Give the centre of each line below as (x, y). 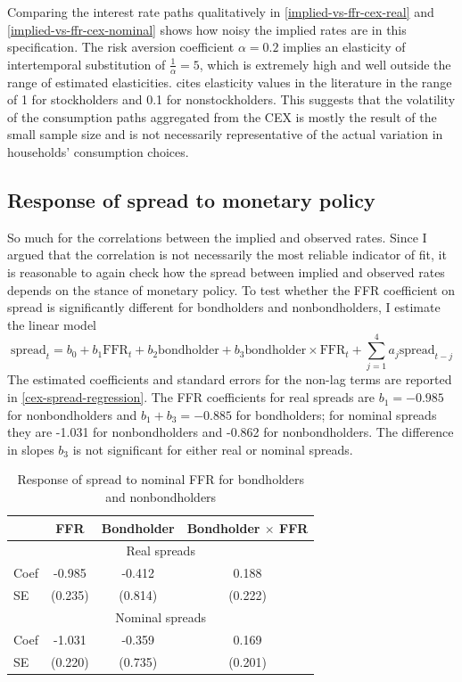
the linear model (52, 324)
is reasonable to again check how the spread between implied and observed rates (226, 271)
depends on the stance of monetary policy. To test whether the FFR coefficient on (231, 289)
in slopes (31, 449)
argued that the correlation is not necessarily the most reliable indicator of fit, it (227, 255)
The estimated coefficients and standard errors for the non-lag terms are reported (230, 379)
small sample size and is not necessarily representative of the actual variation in (225, 134)
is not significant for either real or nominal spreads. (213, 449)
